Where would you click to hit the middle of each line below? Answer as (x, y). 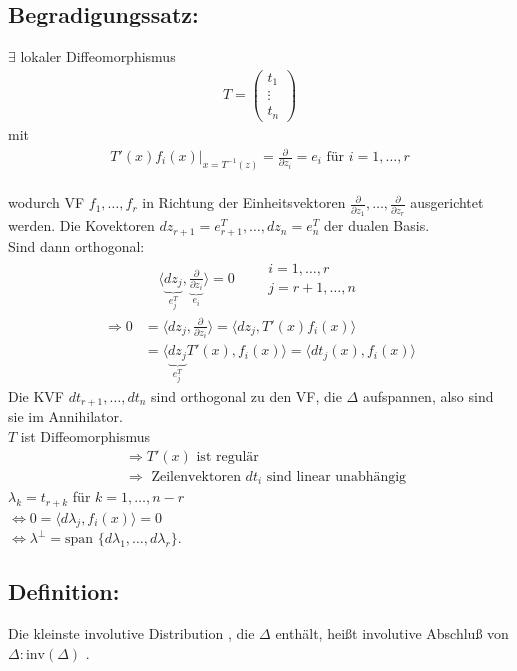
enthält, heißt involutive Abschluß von (392, 633)
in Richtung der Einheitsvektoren (244, 202)
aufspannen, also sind (428, 395)
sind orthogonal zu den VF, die (246, 395)
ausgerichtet (447, 202)
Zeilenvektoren (196, 476)
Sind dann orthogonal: (76, 246)
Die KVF (36, 395)
